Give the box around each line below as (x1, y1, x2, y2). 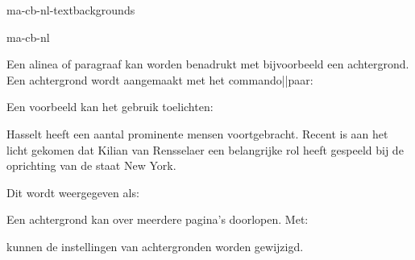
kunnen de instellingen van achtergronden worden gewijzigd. (6, 237, 304, 254)
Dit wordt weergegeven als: (6, 184, 139, 200)
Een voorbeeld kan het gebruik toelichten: (6, 98, 214, 115)
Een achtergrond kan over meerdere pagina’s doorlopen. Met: (6, 211, 309, 228)
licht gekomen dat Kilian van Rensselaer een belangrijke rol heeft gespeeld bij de (6, 141, 404, 158)
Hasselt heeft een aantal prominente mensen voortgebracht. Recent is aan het (6, 125, 388, 142)
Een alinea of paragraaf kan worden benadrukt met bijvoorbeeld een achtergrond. (6, 56, 409, 72)
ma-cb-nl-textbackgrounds (6, 2, 135, 18)
